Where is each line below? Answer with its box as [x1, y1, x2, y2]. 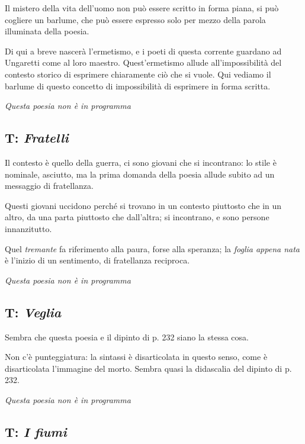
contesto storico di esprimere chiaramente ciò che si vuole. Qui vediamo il [5, 67, 271, 80]
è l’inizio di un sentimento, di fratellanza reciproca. [5, 254, 190, 266]
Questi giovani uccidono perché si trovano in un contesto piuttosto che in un [5, 199, 282, 211]
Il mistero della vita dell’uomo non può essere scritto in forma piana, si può [5, 2, 279, 14]
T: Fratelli [5, 128, 69, 147]
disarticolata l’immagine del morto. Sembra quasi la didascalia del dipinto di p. [5, 362, 292, 374]
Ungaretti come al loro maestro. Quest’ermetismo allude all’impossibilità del [5, 56, 282, 69]
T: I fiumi [5, 422, 67, 440]
